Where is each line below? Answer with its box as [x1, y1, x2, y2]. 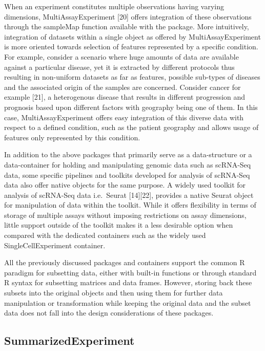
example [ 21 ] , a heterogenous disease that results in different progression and [4, 91, 246, 102]
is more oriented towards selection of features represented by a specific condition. [4, 41, 258, 52]
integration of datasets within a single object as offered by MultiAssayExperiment [4, 31, 261, 42]
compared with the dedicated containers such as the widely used [4, 230, 206, 241]
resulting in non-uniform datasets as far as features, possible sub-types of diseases [4, 71, 260, 82]
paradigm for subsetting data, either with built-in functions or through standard [4, 267, 257, 278]
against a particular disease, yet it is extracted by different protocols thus [4, 61, 235, 72]
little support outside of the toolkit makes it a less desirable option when [4, 219, 233, 230]
